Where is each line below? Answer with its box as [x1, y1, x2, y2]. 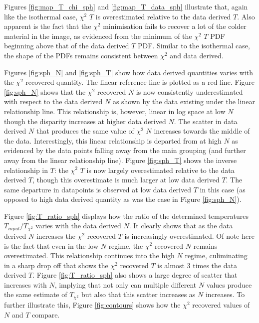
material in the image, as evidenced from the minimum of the [4, 30, 192, 41]
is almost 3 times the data [157, 260, 237, 270]
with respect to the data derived [4, 96, 103, 107]
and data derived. [170, 50, 224, 60]
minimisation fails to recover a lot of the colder [103, 21, 247, 31]
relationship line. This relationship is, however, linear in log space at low [4, 106, 226, 116]
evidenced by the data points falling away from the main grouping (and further [4, 145, 246, 156]
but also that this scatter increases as [81, 289, 196, 300]
